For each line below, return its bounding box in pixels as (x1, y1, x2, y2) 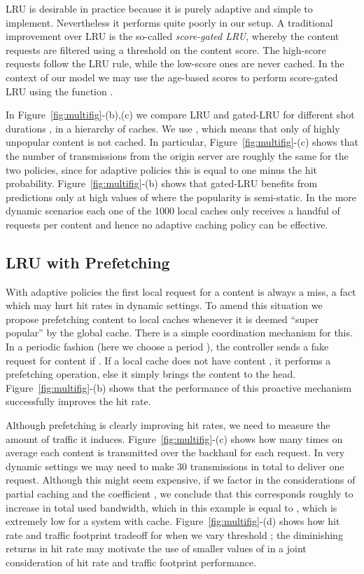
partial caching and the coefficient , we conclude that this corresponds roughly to (6, 486, 353, 501)
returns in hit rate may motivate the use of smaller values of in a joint (6, 541, 307, 556)
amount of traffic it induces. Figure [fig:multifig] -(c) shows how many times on (6, 431, 343, 446)
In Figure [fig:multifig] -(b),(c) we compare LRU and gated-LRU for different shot (6, 107, 355, 122)
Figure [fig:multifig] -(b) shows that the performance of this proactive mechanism (6, 380, 352, 395)
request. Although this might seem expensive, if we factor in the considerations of (6, 472, 356, 487)
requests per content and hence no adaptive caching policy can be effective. (6, 217, 328, 231)
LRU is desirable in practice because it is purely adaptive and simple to (6, 1, 313, 15)
